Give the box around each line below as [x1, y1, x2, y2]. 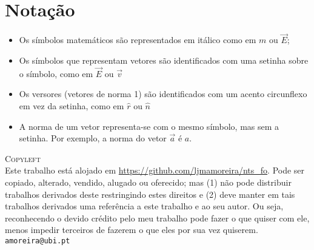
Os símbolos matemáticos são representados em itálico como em [19, 33, 256, 46]
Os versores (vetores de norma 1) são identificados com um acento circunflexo [19, 87, 307, 100]
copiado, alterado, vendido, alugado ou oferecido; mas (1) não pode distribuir [5, 175, 292, 188]
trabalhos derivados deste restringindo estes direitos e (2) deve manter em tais [5, 187, 295, 200]
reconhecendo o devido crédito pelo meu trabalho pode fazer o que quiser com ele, [5, 211, 310, 224]
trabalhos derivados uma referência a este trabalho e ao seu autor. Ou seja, [5, 200, 284, 212]
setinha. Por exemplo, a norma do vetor [19, 132, 167, 144]
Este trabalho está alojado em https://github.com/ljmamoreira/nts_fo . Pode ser [5, 164, 305, 177]
